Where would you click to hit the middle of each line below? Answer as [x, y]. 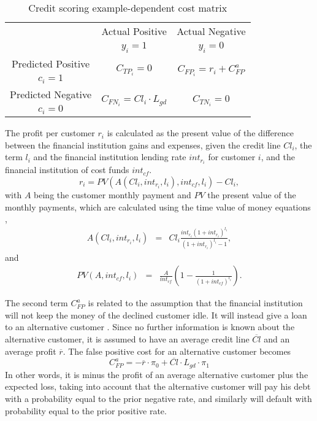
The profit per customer [50, 133]
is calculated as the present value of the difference [201, 133]
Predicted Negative [51, 95]
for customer [232, 157]
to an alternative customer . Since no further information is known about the [150, 327]
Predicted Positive [51, 64]
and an [277, 338]
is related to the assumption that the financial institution [195, 303]
